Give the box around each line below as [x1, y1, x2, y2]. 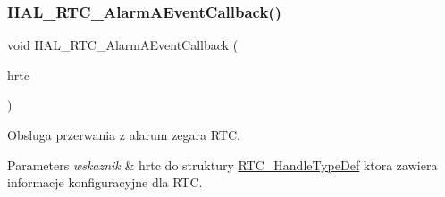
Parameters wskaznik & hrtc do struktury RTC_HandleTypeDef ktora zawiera [7, 155, 438, 174]
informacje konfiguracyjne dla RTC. [7, 173, 203, 192]
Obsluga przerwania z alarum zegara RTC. [7, 126, 240, 144]
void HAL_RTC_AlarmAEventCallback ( [7, 36, 239, 54]
